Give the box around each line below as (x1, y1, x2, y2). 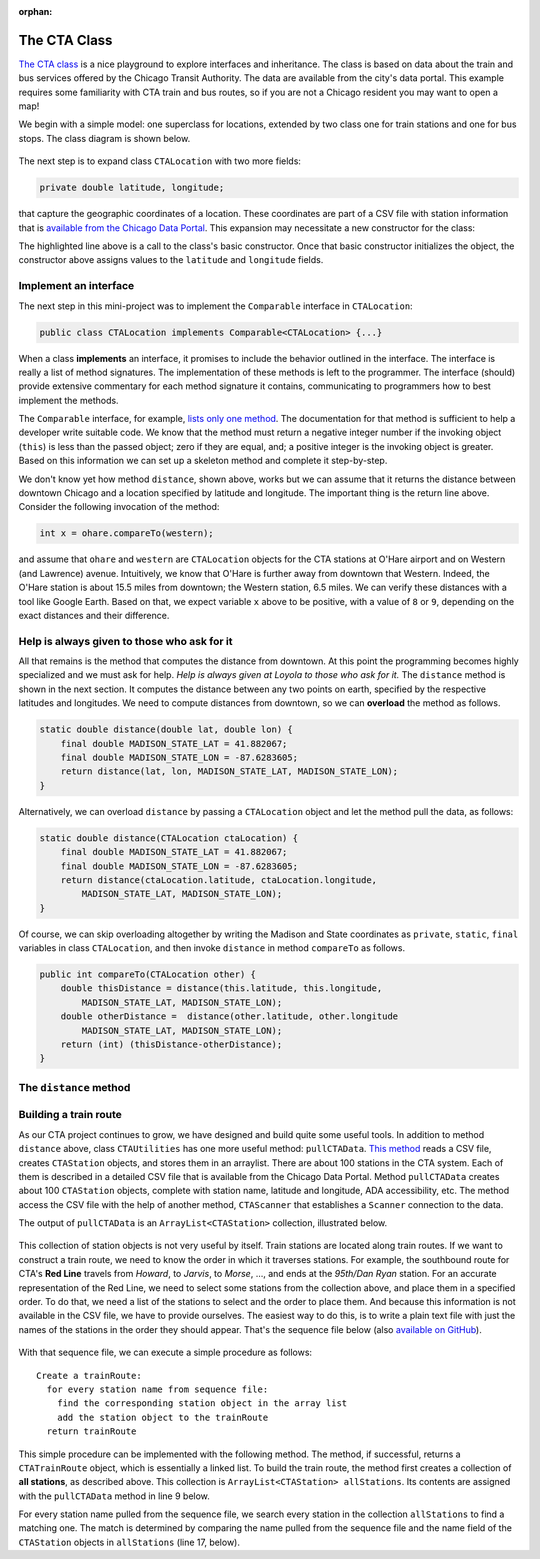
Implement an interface (18, 279, 135, 293)
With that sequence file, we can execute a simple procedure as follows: (18, 1346, 313, 1359)
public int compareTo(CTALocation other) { (39, 969, 257, 980)
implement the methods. (18, 394, 119, 406)
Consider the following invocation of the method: (18, 501, 220, 513)
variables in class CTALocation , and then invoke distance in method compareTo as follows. (18, 942, 405, 954)
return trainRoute (46, 1426, 137, 1437)
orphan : (18, 6, 53, 17)
